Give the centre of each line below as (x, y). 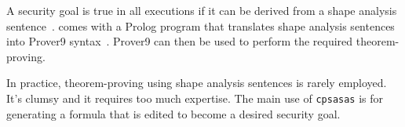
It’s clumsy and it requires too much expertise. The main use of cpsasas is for (195, 98)
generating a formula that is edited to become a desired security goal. (173, 113)
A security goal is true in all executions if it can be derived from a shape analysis (202, 10)
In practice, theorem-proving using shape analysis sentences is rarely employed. (197, 83)
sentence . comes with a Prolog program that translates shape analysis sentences (201, 25)
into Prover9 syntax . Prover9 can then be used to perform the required (180, 41)
